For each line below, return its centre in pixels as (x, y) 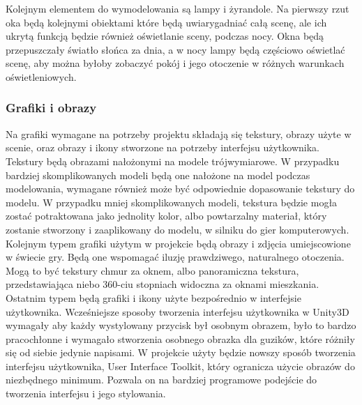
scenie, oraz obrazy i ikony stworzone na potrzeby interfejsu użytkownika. (163, 147)
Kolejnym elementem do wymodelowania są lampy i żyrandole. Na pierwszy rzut (178, 8)
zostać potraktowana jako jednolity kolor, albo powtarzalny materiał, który (166, 216)
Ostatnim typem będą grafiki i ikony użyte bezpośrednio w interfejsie (153, 297)
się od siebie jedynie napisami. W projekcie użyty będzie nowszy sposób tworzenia (181, 352)
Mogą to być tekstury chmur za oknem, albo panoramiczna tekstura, (152, 270)
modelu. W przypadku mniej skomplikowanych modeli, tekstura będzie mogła (172, 202)
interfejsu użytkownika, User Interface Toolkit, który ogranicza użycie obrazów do (180, 366)
